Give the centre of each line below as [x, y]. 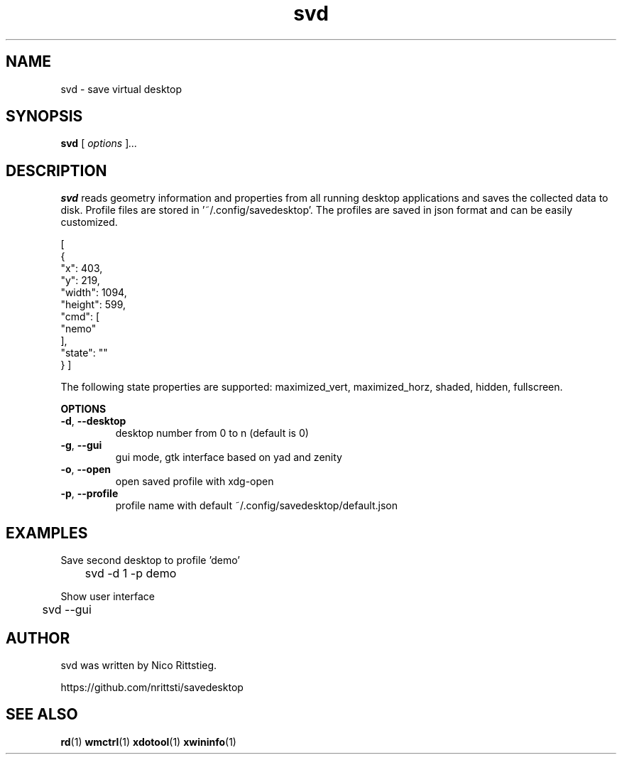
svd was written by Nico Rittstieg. [139, 665]
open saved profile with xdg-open [195, 482]
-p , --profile [89, 494]
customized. [89, 222]
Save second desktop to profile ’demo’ [150, 560]
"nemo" [78, 329]
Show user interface [108, 597]
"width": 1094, [94, 293]
